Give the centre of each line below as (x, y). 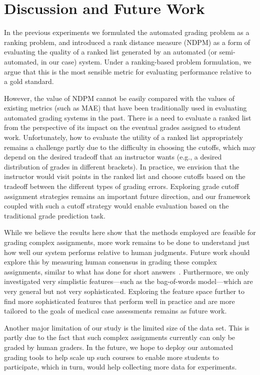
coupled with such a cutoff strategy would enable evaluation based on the (116, 206)
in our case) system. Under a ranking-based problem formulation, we (146, 61)
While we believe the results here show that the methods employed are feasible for (130, 232)
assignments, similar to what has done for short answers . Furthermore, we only (126, 271)
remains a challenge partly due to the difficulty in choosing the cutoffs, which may (130, 147)
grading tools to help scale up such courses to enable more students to (111, 357)
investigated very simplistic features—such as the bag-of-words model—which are (128, 281)
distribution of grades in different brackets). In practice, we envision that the (122, 166)
